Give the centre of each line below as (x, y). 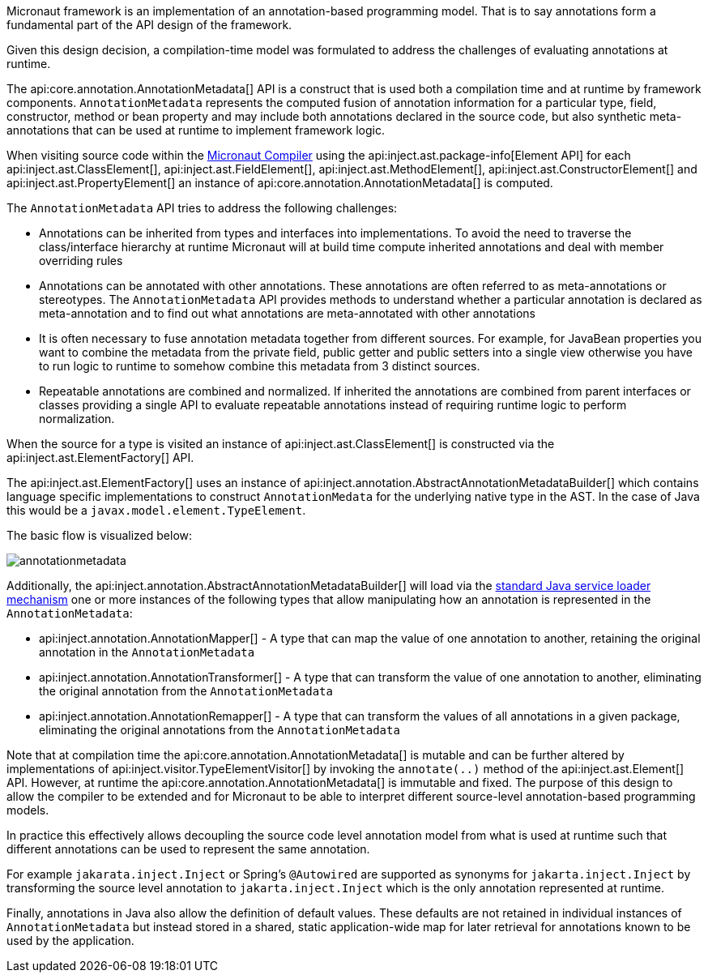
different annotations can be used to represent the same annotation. (188, 849)
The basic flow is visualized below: (100, 535)
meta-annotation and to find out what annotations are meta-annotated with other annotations (288, 313)
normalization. (77, 419)
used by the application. (70, 941)
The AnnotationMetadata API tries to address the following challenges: (202, 208)
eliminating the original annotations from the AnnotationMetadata (220, 730)
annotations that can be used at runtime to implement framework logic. (196, 130)
